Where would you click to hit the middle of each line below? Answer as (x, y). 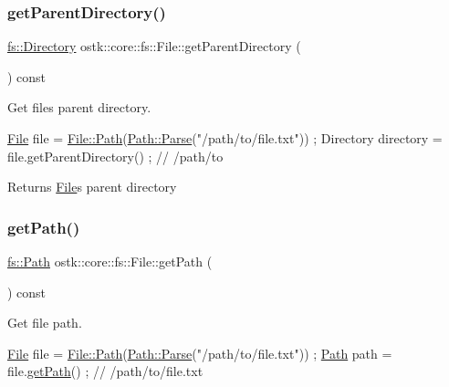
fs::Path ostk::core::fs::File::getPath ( (110, 261)
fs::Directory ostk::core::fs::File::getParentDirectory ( (154, 46)
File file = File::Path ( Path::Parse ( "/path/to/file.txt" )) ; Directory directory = (225, 138)
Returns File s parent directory (92, 187)
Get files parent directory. (79, 107)
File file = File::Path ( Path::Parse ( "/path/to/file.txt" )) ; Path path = (200, 353)
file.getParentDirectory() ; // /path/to (115, 156)
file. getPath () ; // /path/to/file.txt (105, 371)
